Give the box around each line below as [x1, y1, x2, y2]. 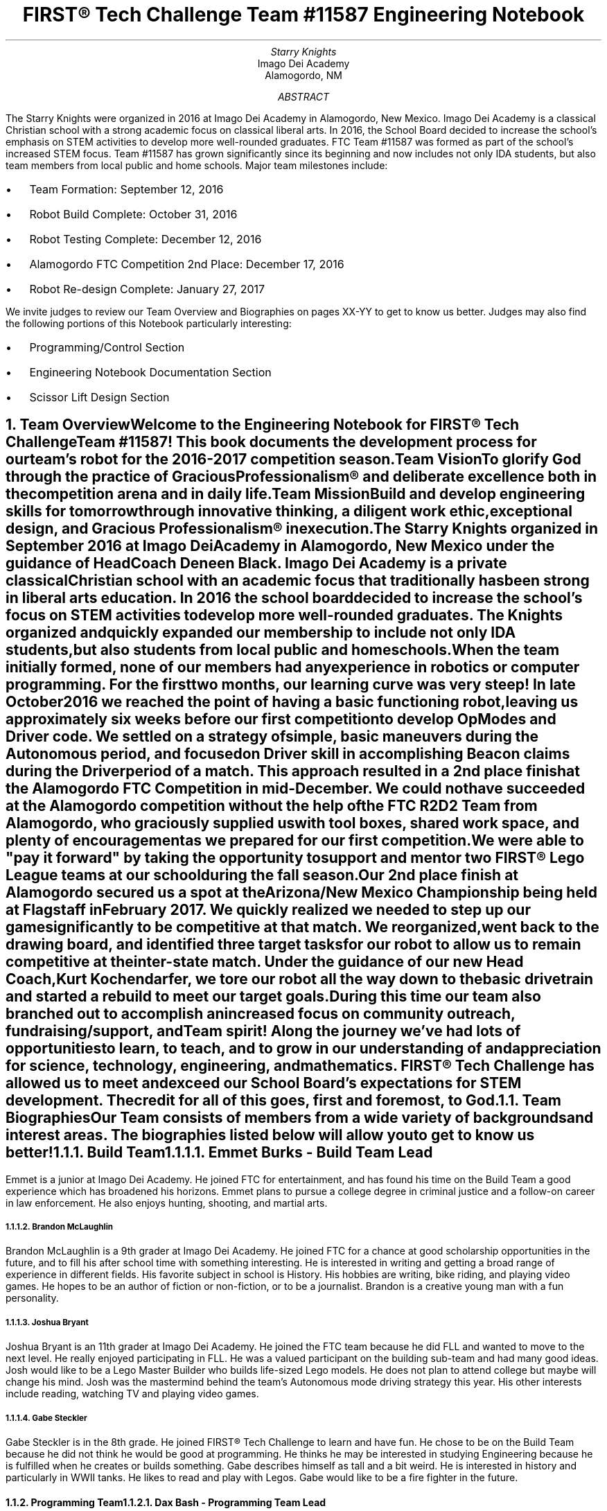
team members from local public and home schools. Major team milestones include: [6, 159, 388, 171]
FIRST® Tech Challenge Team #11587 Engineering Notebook [22, 3, 585, 26]
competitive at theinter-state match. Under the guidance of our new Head [6, 953, 524, 971]
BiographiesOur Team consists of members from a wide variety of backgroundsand [6, 1109, 594, 1127]
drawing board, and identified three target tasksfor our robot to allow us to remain [6, 936, 581, 954]
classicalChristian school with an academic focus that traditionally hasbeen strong [6, 572, 590, 590]
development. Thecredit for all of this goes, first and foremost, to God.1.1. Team [6, 1092, 562, 1110]
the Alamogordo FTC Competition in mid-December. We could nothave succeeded [6, 780, 586, 798]
